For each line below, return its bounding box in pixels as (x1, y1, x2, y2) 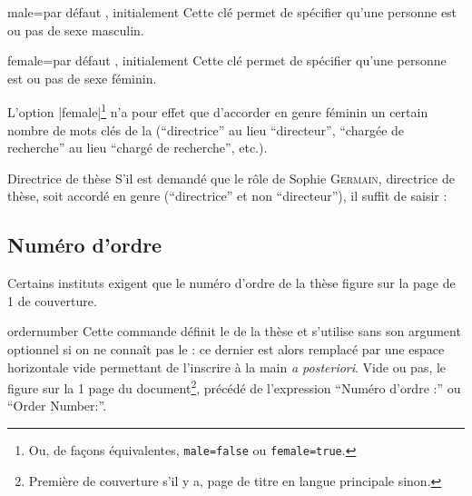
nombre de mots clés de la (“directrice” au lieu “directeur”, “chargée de (7, 120, 405, 139)
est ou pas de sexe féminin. (7, 68, 157, 87)
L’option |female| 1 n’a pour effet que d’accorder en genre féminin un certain (7, 100, 428, 122)
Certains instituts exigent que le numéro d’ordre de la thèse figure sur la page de (7, 273, 456, 293)
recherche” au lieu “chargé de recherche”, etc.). (7, 138, 268, 157)
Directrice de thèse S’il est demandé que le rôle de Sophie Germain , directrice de (7, 168, 455, 187)
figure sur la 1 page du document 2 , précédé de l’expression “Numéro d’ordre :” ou (7, 376, 461, 397)
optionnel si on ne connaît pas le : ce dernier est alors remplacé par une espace (7, 339, 445, 358)
